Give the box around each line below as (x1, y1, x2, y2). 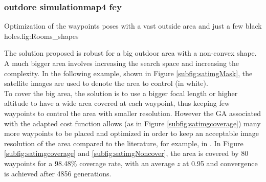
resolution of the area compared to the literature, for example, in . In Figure (4, 138, 243, 148)
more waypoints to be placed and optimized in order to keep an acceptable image (4, 128, 259, 139)
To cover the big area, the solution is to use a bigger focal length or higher (4, 87, 238, 98)
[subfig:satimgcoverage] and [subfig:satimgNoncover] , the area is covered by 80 (4, 148, 249, 158)
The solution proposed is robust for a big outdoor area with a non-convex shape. (4, 48, 257, 58)
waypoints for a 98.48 (4, 157, 71, 168)
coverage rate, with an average (79, 157, 175, 168)
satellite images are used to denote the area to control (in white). (4, 78, 208, 88)
